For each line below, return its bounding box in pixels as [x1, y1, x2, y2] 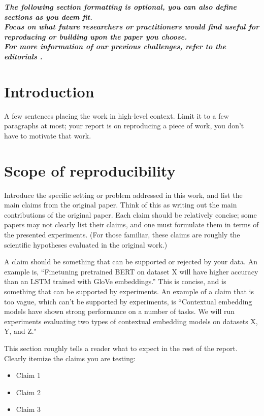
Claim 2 [16, 387, 41, 397]
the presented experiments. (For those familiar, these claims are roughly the [4, 229, 240, 239]
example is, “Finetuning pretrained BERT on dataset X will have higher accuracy [4, 266, 258, 276]
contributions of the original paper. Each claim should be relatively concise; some [4, 209, 257, 220]
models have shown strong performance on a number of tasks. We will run [4, 306, 235, 317]
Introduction [4, 81, 94, 101]
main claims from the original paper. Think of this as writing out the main [4, 199, 237, 210]
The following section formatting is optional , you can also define [4, 2, 237, 12]
